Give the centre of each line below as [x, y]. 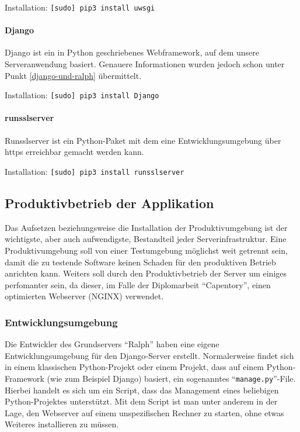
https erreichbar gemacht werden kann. [74, 152]
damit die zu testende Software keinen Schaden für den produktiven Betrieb [140, 262]
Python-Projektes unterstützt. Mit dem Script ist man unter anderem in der [141, 401]
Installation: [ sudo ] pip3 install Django [82, 95]
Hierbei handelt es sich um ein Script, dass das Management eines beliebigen [142, 390]
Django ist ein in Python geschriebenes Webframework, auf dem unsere [132, 52]
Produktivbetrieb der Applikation [109, 203]
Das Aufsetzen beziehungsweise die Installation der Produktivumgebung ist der [146, 227]
